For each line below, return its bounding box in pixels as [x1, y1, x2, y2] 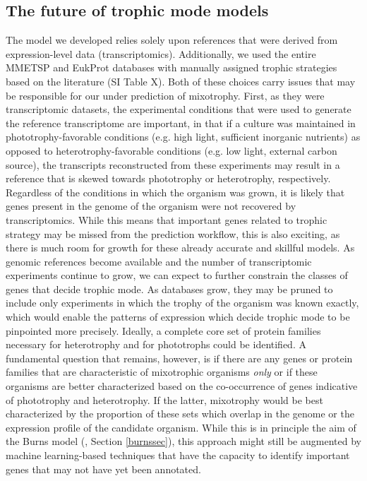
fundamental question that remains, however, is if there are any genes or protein [6, 350, 353, 365]
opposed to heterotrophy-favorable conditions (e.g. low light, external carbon [6, 143, 337, 158]
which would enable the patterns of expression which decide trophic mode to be [6, 309, 350, 324]
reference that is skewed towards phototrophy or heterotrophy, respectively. [6, 171, 331, 186]
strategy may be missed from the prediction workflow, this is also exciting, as [6, 226, 340, 241]
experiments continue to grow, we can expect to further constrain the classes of [6, 268, 348, 283]
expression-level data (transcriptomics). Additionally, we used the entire [6, 46, 316, 61]
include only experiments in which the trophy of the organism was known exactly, [6, 295, 359, 310]
